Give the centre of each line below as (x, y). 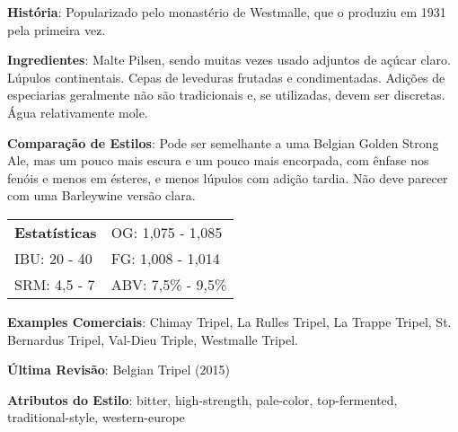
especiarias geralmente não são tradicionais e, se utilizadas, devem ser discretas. (226, 95)
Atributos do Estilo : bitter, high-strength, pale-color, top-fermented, (203, 399)
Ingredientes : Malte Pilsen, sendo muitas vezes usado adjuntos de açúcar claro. (229, 60)
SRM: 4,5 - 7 (55, 284)
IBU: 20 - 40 (53, 258)
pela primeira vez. (57, 29)
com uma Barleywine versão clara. (101, 195)
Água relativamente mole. (78, 112)
